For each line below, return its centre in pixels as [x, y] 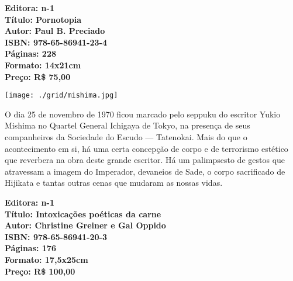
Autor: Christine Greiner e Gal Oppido [85, 225]
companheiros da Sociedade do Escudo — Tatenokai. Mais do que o [126, 137]
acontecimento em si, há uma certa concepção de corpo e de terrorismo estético [146, 148]
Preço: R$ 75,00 [38, 76]
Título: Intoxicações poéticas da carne [83, 214]
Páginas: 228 [31, 53]
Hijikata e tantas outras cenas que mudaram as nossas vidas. [114, 183]
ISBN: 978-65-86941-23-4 [56, 42]
